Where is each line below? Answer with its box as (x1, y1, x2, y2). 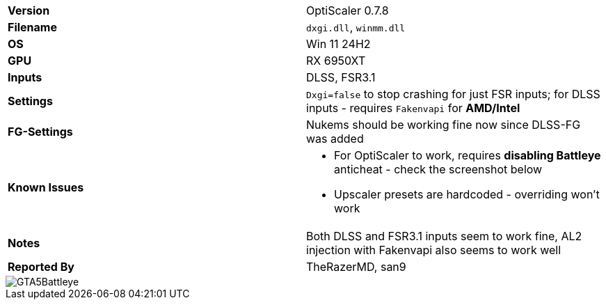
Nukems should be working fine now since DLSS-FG (306, 118, 581, 132)
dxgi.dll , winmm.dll (306, 20, 406, 34)
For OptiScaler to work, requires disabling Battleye (334, 148, 601, 162)
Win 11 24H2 (306, 37, 371, 51)
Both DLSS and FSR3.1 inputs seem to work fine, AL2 (306, 229, 582, 243)
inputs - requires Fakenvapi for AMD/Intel (306, 101, 520, 115)
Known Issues (8, 180, 84, 194)
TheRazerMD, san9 (306, 260, 406, 274)
